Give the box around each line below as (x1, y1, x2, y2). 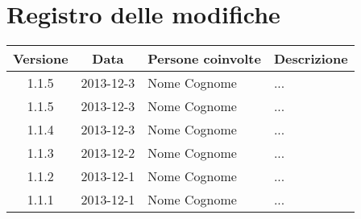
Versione (13, 49, 68, 68)
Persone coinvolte (147, 49, 261, 68)
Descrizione (273, 49, 348, 68)
